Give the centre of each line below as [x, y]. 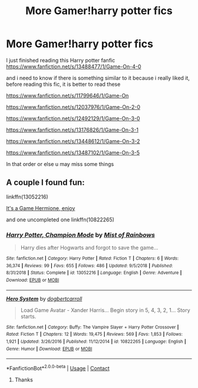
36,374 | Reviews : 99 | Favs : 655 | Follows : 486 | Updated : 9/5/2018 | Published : [90, 266]
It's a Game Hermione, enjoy [41, 208]
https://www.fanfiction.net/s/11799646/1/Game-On [67, 95]
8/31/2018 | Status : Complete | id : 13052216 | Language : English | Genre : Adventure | [94, 273]
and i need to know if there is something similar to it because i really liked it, [98, 78]
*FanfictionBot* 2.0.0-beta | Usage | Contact [58, 368]
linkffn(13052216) [27, 197]
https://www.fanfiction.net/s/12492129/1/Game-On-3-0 [73, 118]
